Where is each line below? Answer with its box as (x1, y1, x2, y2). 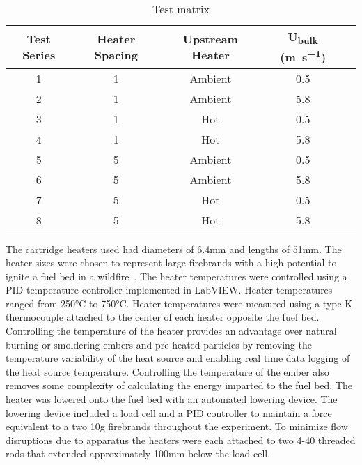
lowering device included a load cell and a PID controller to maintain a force (6, 405, 332, 420)
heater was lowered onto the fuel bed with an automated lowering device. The (6, 392, 338, 406)
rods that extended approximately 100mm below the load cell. (6, 446, 271, 461)
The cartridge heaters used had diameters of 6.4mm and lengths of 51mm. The (6, 241, 342, 256)
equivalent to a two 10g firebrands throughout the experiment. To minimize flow (6, 419, 348, 434)
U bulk (288, 29, 318, 47)
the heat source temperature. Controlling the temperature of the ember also (6, 364, 329, 379)
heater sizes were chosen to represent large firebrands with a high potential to (6, 255, 337, 270)
